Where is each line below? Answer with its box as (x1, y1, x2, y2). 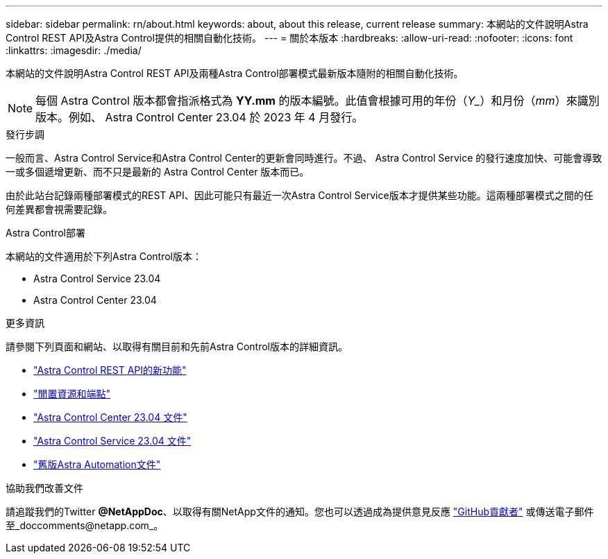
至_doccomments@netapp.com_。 (6, 519, 164, 531)
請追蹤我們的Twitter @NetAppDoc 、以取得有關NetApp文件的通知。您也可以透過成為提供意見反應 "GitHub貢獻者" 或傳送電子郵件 (6, 506, 594, 517)
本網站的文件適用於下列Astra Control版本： (6, 250, 202, 262)
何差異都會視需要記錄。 (6, 203, 112, 215)
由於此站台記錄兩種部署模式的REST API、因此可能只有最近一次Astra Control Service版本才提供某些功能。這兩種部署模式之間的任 (6, 189, 593, 201)
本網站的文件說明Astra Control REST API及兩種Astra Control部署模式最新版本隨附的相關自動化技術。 (6, 67, 464, 79)
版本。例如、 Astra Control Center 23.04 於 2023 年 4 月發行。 (35, 110, 364, 124)
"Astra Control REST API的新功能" (33, 364, 187, 376)
